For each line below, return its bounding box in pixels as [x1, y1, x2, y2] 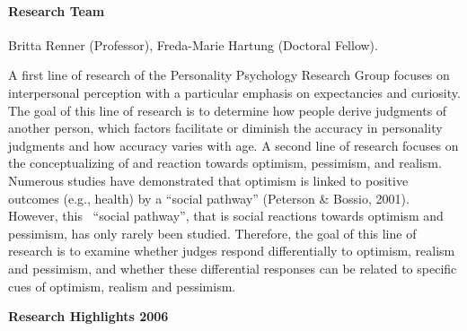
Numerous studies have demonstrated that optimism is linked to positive [8, 170, 409, 189]
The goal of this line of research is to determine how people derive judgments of [8, 100, 447, 119]
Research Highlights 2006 [8, 307, 169, 326]
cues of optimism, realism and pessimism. [8, 276, 236, 295]
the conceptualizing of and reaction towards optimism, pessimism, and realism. [8, 153, 442, 172]
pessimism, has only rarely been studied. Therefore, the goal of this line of [8, 223, 417, 242]
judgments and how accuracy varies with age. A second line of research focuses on [8, 135, 459, 154]
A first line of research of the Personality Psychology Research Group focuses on [8, 65, 450, 84]
